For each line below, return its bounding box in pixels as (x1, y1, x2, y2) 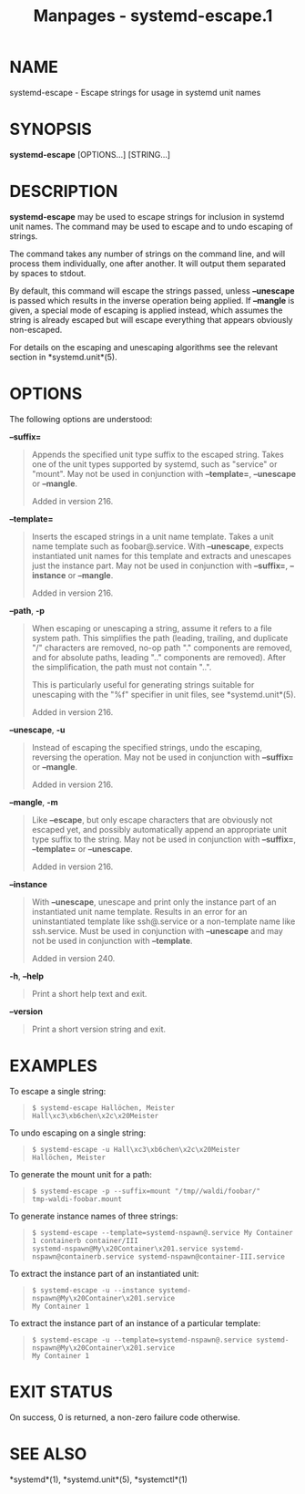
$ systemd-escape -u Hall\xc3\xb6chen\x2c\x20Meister (31, 1145, 240, 1154)
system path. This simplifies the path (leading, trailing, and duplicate (31, 632, 289, 643)
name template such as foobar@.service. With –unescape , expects (31, 540, 284, 552)
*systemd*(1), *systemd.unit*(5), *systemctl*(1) (9, 1474, 188, 1485)
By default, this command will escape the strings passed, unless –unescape (9, 285, 295, 296)
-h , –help (9, 970, 44, 981)
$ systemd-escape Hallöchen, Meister (31, 1103, 176, 1113)
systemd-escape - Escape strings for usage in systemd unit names (9, 87, 261, 98)
